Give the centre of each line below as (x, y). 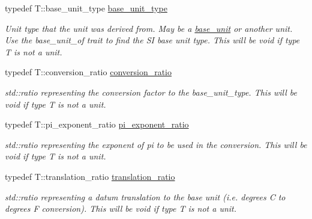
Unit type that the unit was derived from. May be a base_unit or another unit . (149, 28)
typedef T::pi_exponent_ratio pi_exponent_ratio (97, 124)
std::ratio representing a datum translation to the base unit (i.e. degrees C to (145, 196)
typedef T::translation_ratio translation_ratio (90, 176)
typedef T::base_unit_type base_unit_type (86, 8)
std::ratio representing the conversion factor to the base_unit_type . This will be (151, 92)
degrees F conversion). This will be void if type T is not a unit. (121, 208)
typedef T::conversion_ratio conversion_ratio (88, 72)
